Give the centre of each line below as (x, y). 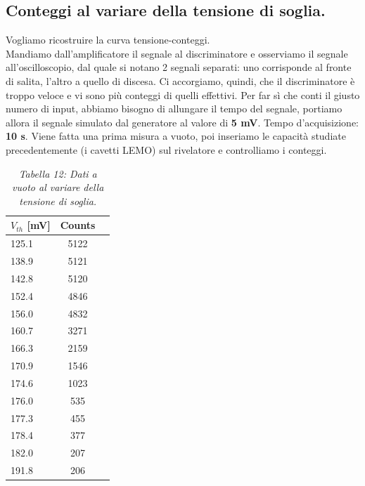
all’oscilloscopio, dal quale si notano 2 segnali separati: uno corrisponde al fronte (179, 67)
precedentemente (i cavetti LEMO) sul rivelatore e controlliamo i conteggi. (166, 149)
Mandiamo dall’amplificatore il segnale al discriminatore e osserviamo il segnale (177, 53)
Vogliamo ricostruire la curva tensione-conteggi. (108, 40)
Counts (78, 225)
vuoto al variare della (58, 187)
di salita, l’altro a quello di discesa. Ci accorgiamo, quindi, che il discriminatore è (180, 80)
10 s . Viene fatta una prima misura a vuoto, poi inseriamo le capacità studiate (176, 136)
